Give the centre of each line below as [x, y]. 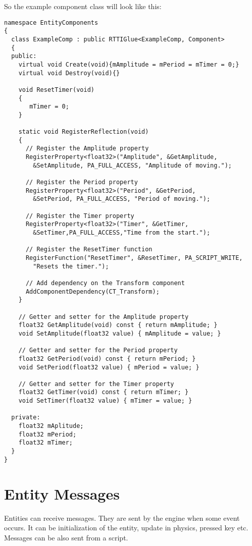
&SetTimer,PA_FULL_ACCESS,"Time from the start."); [122, 233]
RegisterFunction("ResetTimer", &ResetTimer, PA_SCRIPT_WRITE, [134, 258]
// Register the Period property [82, 182]
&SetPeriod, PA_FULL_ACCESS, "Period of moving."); [122, 199]
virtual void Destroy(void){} [69, 73]
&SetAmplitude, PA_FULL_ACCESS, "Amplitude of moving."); [133, 165]
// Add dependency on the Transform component [105, 283]
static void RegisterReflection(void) [84, 132]
